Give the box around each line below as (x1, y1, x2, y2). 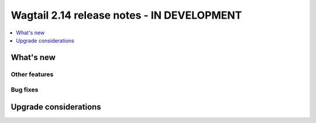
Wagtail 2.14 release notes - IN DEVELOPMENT (11, 9, 242, 22)
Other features (11, 70, 54, 78)
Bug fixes (11, 86, 39, 94)
